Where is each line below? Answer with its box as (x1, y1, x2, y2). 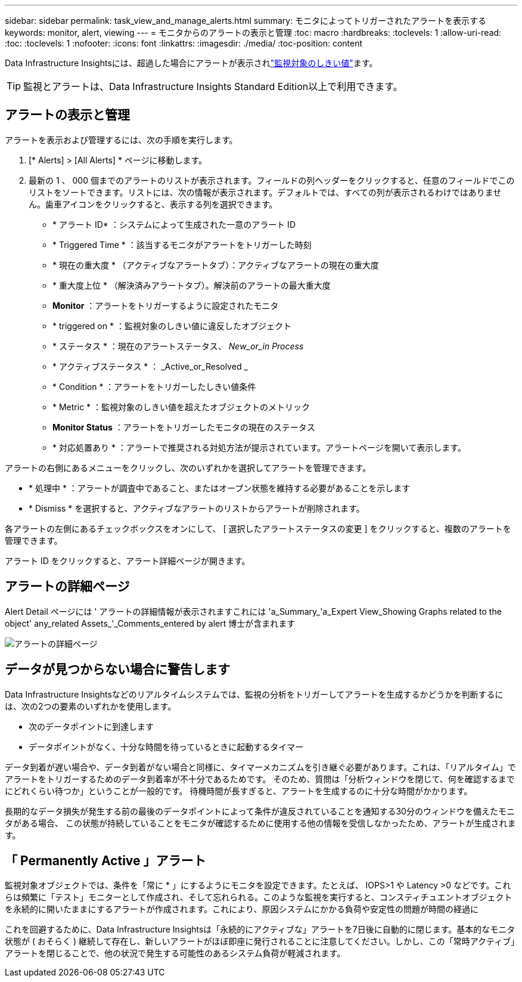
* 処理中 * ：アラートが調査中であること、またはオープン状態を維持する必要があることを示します (29, 482, 411, 493)
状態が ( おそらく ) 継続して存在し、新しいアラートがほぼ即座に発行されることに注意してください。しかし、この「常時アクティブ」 (5, 936, 515, 947)
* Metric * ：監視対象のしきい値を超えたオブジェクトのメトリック (52, 401, 310, 412)
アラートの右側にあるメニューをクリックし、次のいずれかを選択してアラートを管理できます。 (5, 462, 371, 473)
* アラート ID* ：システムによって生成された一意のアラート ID (52, 219, 296, 230)
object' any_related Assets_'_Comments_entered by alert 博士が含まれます (5, 618, 296, 628)
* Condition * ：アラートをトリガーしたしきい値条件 (52, 381, 256, 392)
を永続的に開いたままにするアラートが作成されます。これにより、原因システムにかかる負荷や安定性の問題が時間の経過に (5, 904, 479, 915)
